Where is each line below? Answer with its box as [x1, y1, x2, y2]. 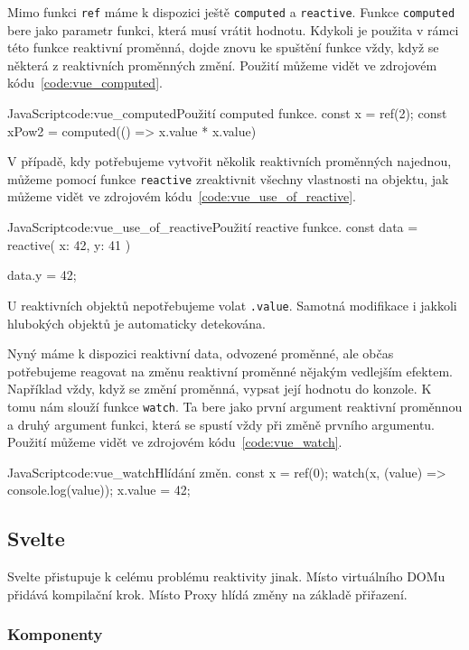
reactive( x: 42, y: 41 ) [7, 235, 131, 254]
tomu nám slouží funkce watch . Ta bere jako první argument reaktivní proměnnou [7, 396, 463, 415]
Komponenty [7, 623, 103, 645]
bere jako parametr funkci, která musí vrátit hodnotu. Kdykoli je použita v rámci [7, 20, 459, 39]
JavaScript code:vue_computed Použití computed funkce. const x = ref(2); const [7, 104, 447, 123]
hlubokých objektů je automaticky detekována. [7, 313, 266, 332]
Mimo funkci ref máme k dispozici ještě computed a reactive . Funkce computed [7, 3, 455, 21]
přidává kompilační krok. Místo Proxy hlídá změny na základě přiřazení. [7, 584, 408, 603]
